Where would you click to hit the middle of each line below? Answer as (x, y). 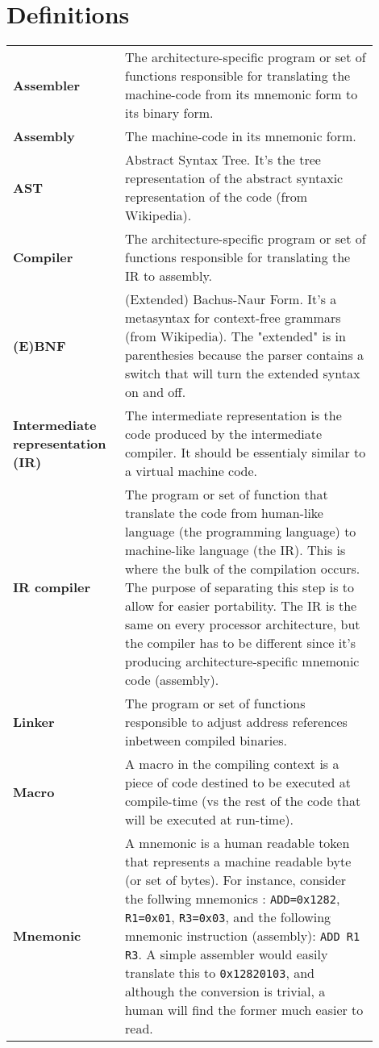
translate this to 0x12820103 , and (220, 973)
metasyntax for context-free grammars (233, 318)
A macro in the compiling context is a (232, 764)
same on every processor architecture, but (243, 624)
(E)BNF (40, 345)
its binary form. (169, 113)
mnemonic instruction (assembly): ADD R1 (243, 936)
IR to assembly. (169, 276)
